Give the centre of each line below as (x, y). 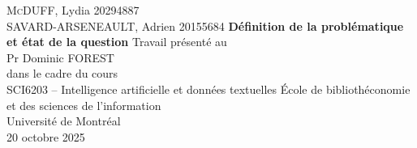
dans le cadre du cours (62, 73)
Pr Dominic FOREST (60, 57)
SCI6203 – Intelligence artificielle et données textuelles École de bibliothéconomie (208, 89)
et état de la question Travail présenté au (117, 42)
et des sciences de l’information (84, 105)
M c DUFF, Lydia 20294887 (73, 10)
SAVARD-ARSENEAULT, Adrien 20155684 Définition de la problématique (205, 25)
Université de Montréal (64, 121)
